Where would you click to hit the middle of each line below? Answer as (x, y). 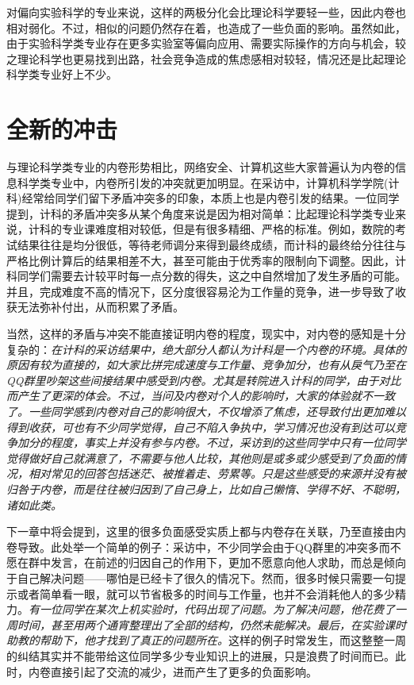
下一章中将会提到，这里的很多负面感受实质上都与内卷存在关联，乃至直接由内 (206, 531)
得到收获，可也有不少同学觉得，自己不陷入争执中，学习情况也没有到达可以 (201, 427)
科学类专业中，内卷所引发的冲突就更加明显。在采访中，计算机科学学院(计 (208, 182)
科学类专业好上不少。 (62, 74)
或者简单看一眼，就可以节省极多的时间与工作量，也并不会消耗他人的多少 (206, 593)
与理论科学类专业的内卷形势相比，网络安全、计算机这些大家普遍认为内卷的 (201, 167)
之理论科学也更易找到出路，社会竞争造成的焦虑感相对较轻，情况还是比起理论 (206, 58)
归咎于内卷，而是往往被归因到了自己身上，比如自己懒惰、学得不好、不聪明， (206, 489)
